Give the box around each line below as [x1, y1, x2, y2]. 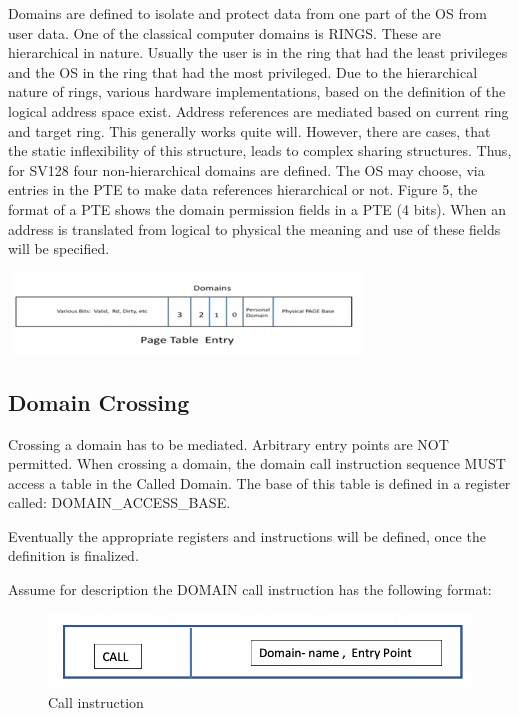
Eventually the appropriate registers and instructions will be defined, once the [8, 525, 486, 546]
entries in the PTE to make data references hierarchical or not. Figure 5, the [8, 179, 478, 200]
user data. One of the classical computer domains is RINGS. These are [8, 22, 441, 43]
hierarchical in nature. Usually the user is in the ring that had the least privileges [8, 42, 508, 63]
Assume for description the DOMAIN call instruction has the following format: [8, 579, 492, 600]
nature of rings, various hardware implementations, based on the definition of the [8, 81, 506, 102]
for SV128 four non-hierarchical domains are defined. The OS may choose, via [8, 159, 485, 180]
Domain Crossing [8, 386, 190, 417]
